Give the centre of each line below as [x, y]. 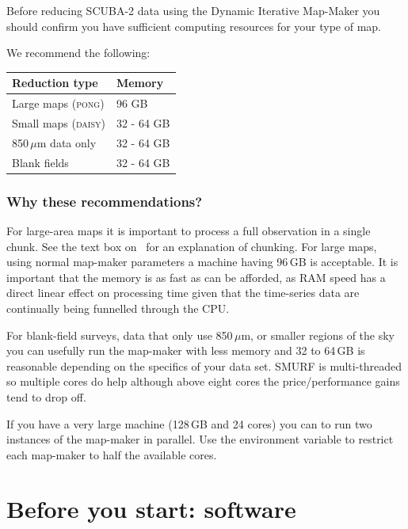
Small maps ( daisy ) [59, 122]
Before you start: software [151, 509]
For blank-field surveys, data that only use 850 [120, 335]
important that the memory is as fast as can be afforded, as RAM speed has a [196, 277]
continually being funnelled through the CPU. [118, 308]
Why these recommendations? [105, 201]
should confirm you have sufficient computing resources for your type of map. [194, 26]
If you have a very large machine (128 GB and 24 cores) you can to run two [189, 423]
